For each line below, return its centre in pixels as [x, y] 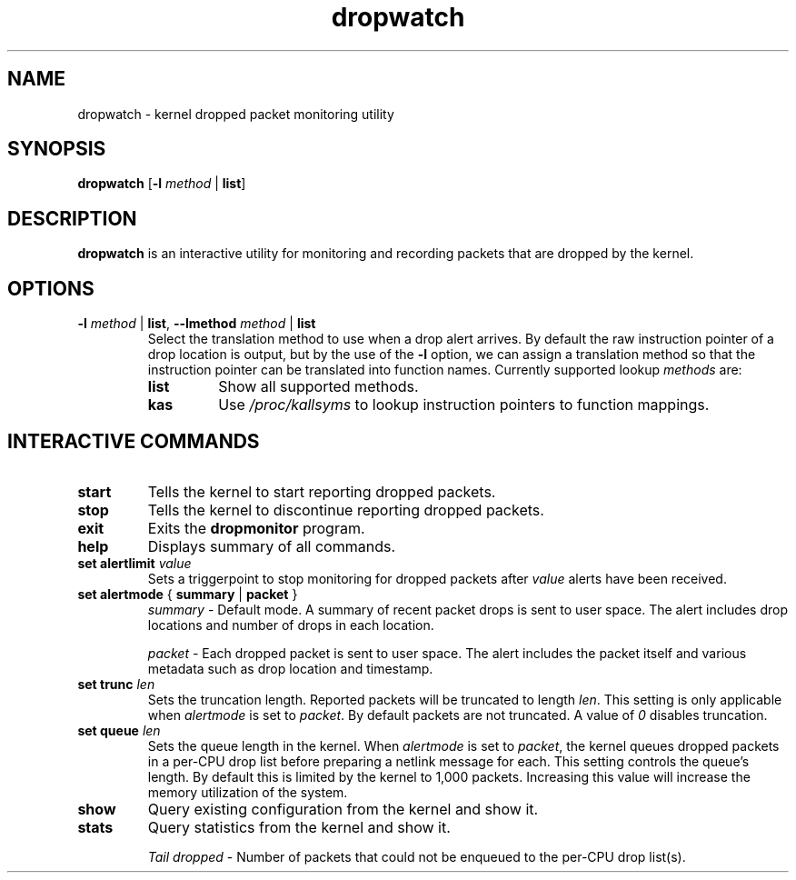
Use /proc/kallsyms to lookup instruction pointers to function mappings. [464, 405]
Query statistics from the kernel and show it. [299, 827]
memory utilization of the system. [248, 792]
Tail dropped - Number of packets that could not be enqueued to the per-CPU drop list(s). [417, 856]
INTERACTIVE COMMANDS [134, 441]
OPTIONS [51, 288]
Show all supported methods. [318, 387]
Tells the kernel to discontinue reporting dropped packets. [346, 510]
